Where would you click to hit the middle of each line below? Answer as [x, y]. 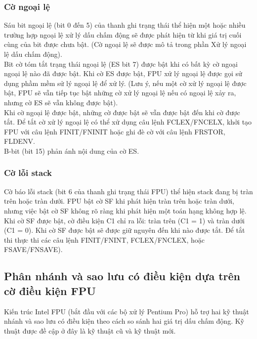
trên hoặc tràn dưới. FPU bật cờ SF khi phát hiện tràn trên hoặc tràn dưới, [119, 201]
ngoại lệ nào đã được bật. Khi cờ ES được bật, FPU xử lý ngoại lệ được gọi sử [123, 73]
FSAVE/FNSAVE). [33, 249]
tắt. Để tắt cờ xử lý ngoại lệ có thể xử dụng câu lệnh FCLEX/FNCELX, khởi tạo [128, 122]
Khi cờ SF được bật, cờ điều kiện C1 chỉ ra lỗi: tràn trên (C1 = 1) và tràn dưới [124, 220]
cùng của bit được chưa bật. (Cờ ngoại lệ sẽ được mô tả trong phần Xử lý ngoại [125, 44]
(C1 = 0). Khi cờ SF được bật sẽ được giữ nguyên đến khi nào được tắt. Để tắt [125, 230]
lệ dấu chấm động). [33, 54]
